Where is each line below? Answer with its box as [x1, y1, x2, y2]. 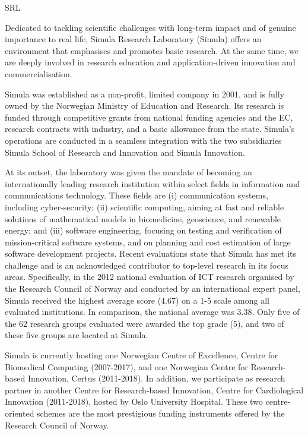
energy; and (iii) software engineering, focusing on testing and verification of [5, 224, 282, 237]
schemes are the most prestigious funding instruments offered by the [37, 407, 285, 419]
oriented [5, 407, 34, 419]
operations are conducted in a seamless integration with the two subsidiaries [5, 134, 282, 146]
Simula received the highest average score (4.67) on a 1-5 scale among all [5, 294, 269, 306]
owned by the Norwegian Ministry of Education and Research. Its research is [5, 99, 284, 112]
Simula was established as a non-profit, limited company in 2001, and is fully [5, 87, 285, 100]
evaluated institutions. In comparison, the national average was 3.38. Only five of [5, 305, 300, 318]
